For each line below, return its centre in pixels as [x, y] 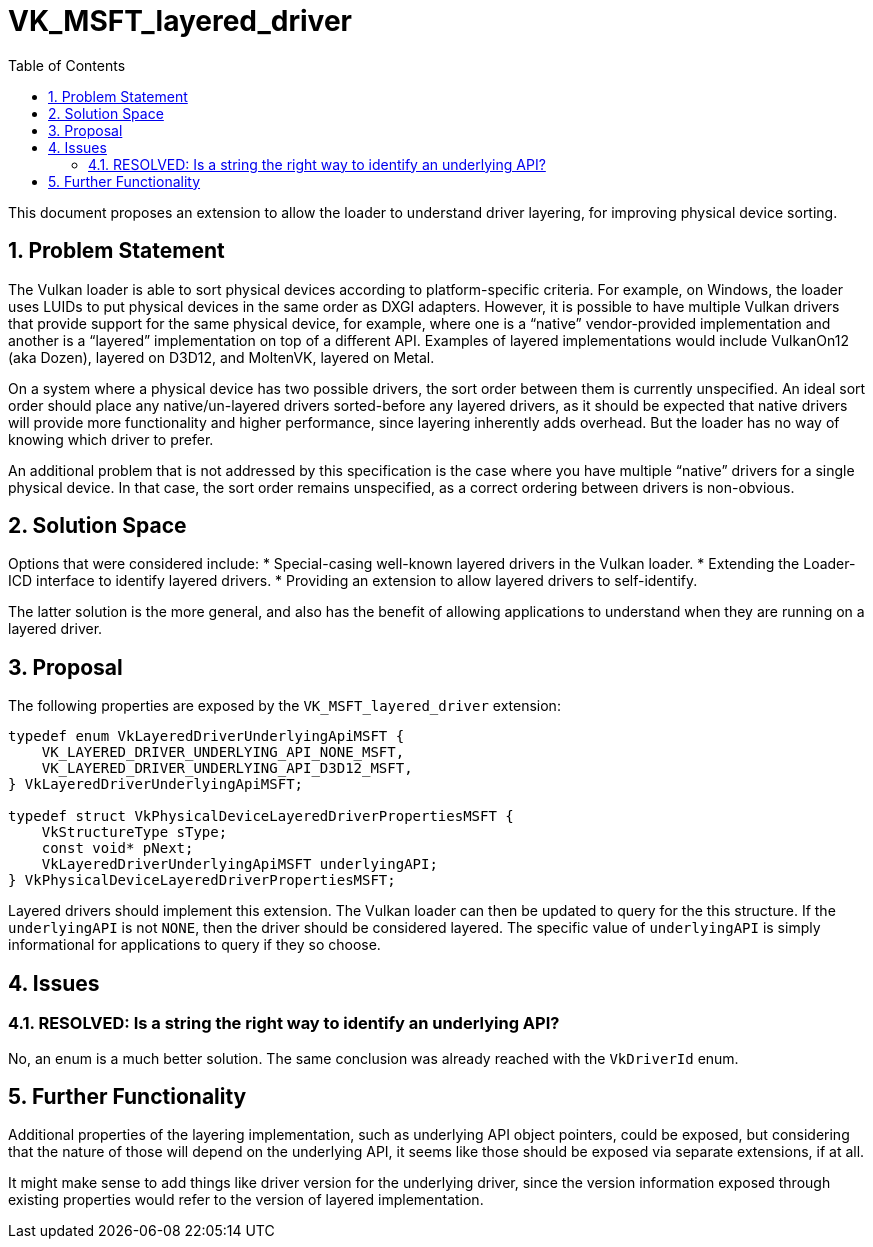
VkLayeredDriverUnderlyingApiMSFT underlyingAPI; [239, 864]
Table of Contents [67, 65]
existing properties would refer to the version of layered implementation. [246, 1200]
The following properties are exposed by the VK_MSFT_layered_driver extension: [284, 706]
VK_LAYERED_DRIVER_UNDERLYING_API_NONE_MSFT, [223, 752]
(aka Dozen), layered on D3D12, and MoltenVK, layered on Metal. [221, 357]
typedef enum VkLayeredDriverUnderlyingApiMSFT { [206, 736]
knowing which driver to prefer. [111, 439]
